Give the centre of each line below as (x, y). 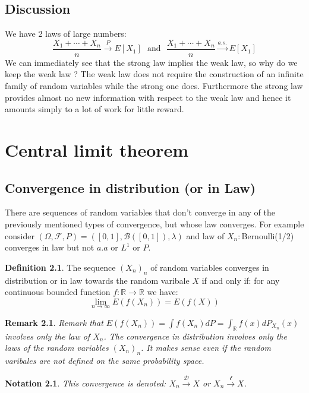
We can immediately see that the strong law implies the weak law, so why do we (151, 62)
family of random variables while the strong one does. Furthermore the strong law (154, 86)
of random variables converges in (210, 267)
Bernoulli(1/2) (268, 235)
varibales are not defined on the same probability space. (105, 361)
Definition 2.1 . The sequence (60, 267)
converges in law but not (50, 247)
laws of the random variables (57, 348)
